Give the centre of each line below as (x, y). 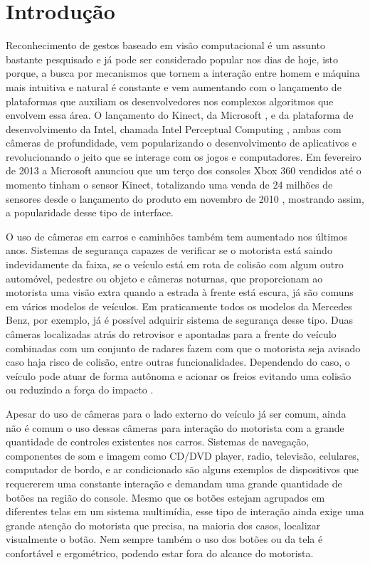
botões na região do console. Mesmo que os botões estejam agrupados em (165, 497)
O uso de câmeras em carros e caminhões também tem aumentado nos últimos (177, 236)
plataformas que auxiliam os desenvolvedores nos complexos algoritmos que (170, 101)
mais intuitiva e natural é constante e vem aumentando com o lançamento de (174, 86)
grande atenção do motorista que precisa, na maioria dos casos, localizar (163, 525)
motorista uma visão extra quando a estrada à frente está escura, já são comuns (180, 292)
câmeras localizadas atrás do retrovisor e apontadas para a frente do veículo (171, 334)
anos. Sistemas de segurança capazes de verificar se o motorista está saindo (169, 250)
